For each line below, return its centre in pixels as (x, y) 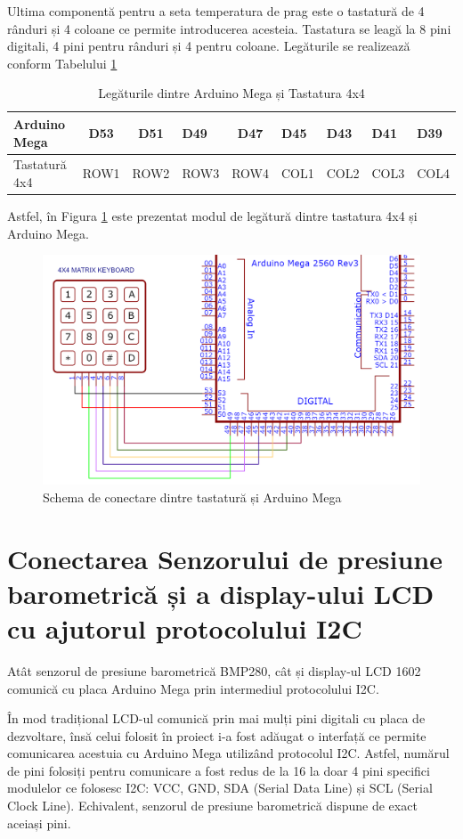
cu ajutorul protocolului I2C (185, 627)
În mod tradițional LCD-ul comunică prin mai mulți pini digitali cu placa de (216, 718)
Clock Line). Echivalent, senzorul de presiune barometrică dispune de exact (212, 806)
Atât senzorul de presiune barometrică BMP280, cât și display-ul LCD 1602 (214, 670)
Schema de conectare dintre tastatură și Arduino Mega (192, 497)
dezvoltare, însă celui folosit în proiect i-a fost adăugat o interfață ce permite (217, 735)
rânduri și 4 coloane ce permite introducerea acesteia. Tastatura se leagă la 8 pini (229, 28)
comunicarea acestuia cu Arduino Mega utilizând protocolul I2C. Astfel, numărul (228, 753)
